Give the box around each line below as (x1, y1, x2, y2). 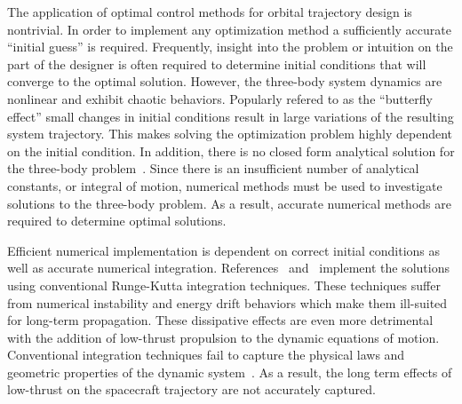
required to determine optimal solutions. (7, 211, 227, 230)
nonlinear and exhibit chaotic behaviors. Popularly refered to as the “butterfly (7, 89, 433, 107)
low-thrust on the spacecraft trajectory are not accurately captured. (7, 380, 376, 399)
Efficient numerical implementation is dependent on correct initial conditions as (7, 241, 441, 259)
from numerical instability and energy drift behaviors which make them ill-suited (7, 293, 448, 312)
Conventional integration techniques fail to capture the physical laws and (7, 345, 405, 364)
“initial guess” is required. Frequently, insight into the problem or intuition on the (7, 37, 453, 56)
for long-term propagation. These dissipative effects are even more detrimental (7, 311, 434, 329)
